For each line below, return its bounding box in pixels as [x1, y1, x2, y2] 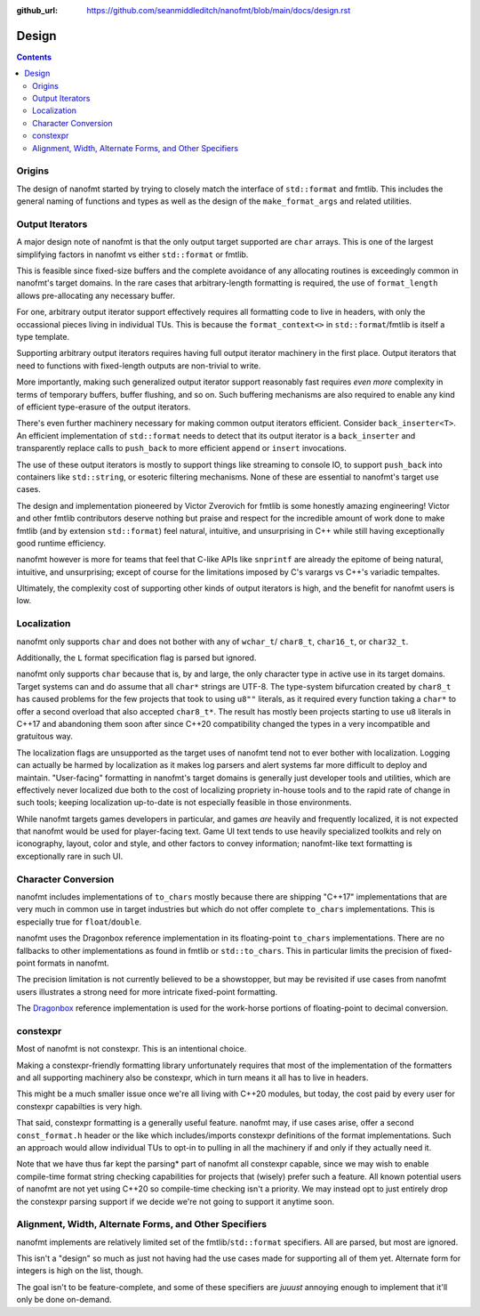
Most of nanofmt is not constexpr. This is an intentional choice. [16, 1044, 247, 1054]
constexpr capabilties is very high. [16, 1101, 142, 1111]
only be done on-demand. [16, 1295, 112, 1305]
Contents [16, 52, 52, 62]
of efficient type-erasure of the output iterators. [16, 401, 191, 412]
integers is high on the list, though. [16, 1265, 144, 1276]
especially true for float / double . [16, 916, 142, 927]
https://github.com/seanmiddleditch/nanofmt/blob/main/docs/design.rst [86, 5, 351, 15]
